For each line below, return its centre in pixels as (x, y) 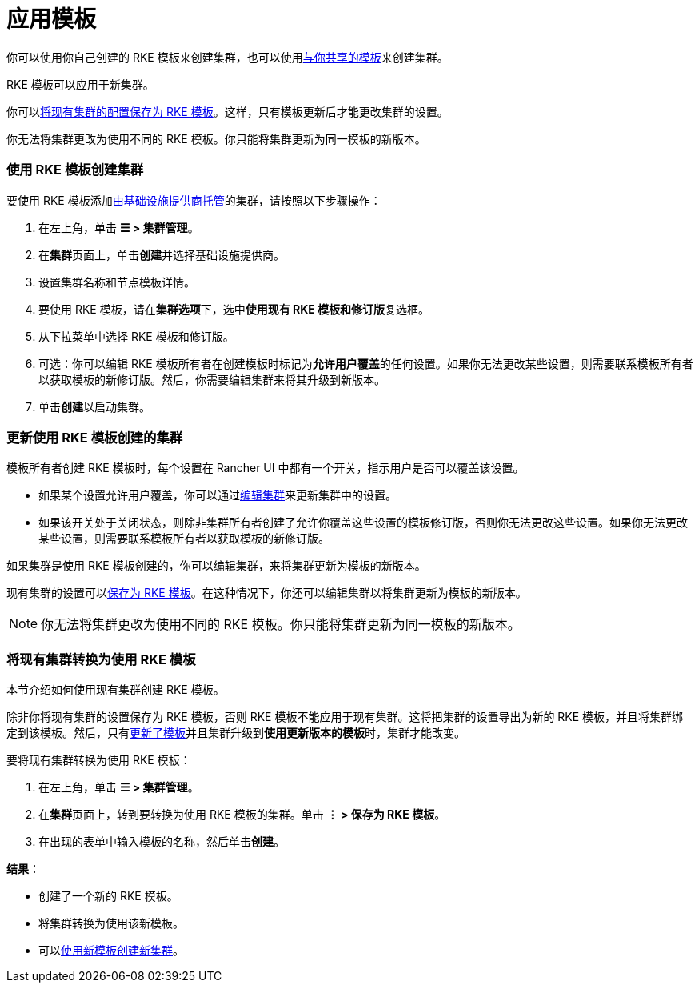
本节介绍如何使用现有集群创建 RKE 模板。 (116, 689)
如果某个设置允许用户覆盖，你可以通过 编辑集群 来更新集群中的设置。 (218, 495)
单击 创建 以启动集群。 (94, 406)
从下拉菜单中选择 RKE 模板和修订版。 (136, 336)
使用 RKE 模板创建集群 (75, 170)
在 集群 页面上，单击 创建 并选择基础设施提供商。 (162, 254)
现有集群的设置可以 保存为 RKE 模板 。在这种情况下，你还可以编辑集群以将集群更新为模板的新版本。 (267, 593)
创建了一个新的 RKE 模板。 (108, 896)
